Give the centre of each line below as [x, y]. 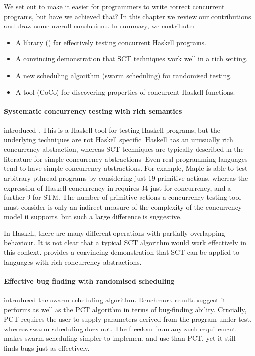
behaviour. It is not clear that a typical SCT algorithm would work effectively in [125, 242]
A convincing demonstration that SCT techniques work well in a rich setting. [131, 59]
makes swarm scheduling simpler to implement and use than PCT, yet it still [120, 338]
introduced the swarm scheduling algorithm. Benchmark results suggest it [115, 300]
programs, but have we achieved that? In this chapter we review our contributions [127, 16]
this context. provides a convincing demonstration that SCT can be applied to [122, 252]
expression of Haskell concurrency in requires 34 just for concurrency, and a [118, 187]
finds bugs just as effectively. [47, 348]
